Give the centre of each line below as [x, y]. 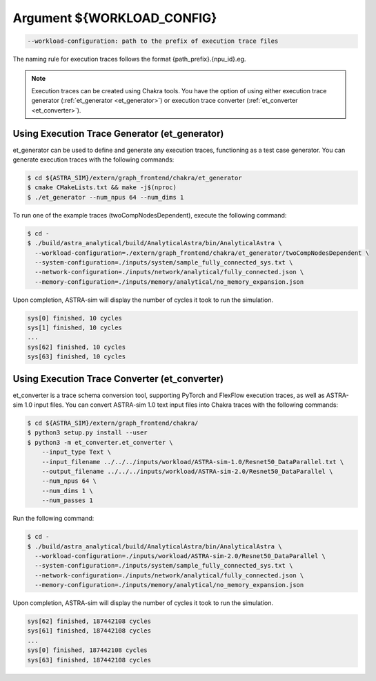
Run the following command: [53, 519]
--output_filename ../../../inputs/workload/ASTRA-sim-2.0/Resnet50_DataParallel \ [187, 472]
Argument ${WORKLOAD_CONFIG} [115, 18]
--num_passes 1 [67, 500]
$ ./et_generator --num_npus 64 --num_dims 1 [106, 197]
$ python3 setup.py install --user [87, 433]
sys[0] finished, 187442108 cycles [87, 650]
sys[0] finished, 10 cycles [75, 318]
